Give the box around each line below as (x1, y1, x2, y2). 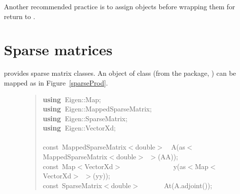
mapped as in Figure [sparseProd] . (4, 77, 108, 87)
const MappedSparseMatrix (43, 142, 127, 152)
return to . (4, 11, 35, 21)
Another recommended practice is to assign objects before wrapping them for (4, 1, 235, 11)
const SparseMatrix (43, 180, 102, 190)
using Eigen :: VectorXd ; (43, 123, 116, 133)
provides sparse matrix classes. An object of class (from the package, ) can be (4, 68, 236, 78)
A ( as (171, 142, 185, 152)
